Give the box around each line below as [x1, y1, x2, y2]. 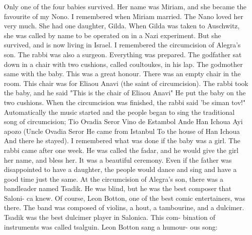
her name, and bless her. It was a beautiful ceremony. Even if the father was [4, 154, 232, 165]
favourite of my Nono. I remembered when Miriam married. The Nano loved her [4, 11, 244, 21]
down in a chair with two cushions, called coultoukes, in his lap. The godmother [4, 59, 243, 69]
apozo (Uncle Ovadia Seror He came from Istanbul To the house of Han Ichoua [4, 126, 240, 136]
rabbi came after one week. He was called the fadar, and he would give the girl [4, 145, 239, 155]
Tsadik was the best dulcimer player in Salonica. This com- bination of [4, 212, 215, 222]
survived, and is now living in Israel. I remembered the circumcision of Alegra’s [4, 40, 241, 50]
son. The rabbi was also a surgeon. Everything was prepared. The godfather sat [4, 49, 242, 59]
